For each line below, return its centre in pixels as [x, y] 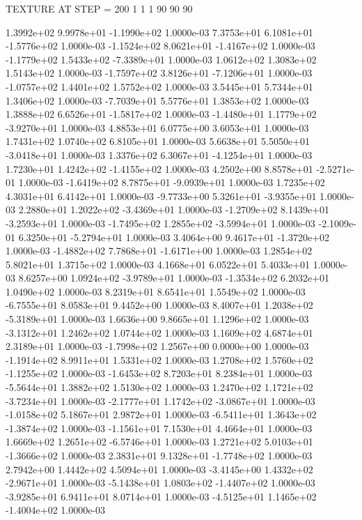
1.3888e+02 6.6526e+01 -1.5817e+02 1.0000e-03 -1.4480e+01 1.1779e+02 [161, 114]
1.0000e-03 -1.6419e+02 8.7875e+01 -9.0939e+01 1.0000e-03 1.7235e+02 [172, 182]
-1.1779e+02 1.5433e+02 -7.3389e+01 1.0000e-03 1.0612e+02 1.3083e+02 [161, 59]
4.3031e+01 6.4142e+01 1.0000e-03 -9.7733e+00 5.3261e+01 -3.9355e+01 [161, 196]
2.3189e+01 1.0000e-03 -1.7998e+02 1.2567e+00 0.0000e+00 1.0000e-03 [157, 346]
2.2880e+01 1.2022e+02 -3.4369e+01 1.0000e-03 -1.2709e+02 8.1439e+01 [174, 209]
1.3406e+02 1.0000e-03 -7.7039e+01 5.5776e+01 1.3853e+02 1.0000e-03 [157, 100]
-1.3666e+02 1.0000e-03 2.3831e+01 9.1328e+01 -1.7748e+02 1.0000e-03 [159, 455]
